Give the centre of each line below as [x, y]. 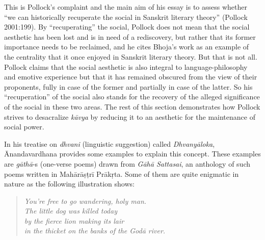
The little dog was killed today [71, 211]
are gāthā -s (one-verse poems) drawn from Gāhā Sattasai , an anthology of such [127, 163]
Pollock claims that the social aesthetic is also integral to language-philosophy [126, 66]
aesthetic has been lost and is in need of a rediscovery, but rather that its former [130, 36]
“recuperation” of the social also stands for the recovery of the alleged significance [132, 97]
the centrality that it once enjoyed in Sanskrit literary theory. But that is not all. [131, 56]
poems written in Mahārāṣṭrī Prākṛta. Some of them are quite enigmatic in [122, 174]
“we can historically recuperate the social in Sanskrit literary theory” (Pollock [126, 17]
